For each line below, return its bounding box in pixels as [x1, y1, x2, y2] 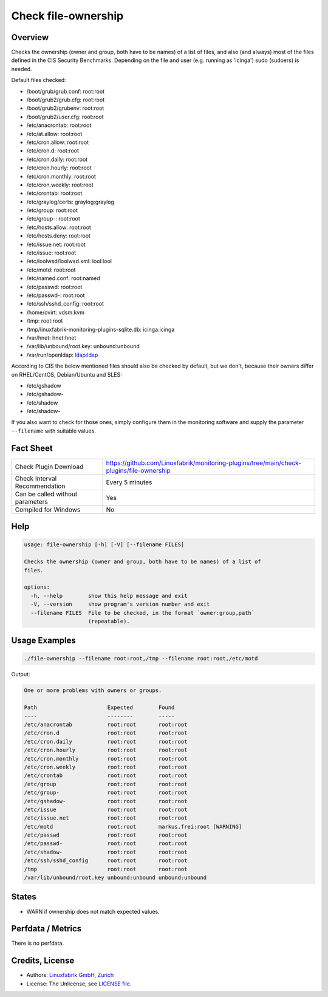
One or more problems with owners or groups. [24, 687, 162, 694]
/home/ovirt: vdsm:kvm [26, 309, 85, 316]
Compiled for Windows [15, 505, 81, 513]
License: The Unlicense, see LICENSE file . [26, 980, 132, 987]
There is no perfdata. [11, 939, 64, 947]
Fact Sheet [11, 443, 53, 453]
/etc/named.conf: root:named [26, 275, 100, 282]
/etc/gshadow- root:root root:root [24, 798, 188, 804]
